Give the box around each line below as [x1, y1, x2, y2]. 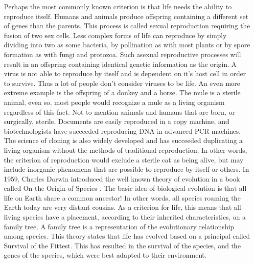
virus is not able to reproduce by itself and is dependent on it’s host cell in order [4, 68, 246, 79]
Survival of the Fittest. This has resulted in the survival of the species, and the [4, 240, 241, 250]
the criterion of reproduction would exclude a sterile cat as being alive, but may [4, 154, 244, 164]
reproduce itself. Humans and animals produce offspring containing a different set [4, 11, 249, 21]
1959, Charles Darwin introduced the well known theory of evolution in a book [4, 173, 240, 183]
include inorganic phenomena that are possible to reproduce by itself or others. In [4, 164, 249, 174]
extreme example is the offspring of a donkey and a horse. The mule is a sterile [4, 87, 241, 98]
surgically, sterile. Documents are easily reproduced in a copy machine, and [4, 116, 230, 126]
